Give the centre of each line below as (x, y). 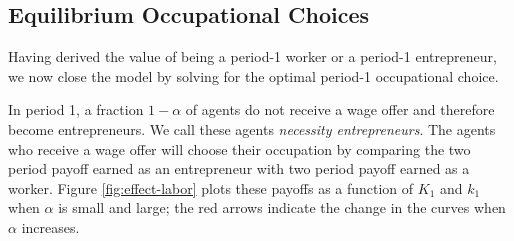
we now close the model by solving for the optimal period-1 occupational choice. (253, 75)
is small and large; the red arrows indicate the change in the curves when (282, 207)
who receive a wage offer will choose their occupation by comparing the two (239, 148)
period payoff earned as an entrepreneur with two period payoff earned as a (239, 168)
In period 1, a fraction (76, 109)
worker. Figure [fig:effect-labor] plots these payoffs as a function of (211, 187)
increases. (50, 226)
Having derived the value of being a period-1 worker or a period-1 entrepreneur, (252, 56)
